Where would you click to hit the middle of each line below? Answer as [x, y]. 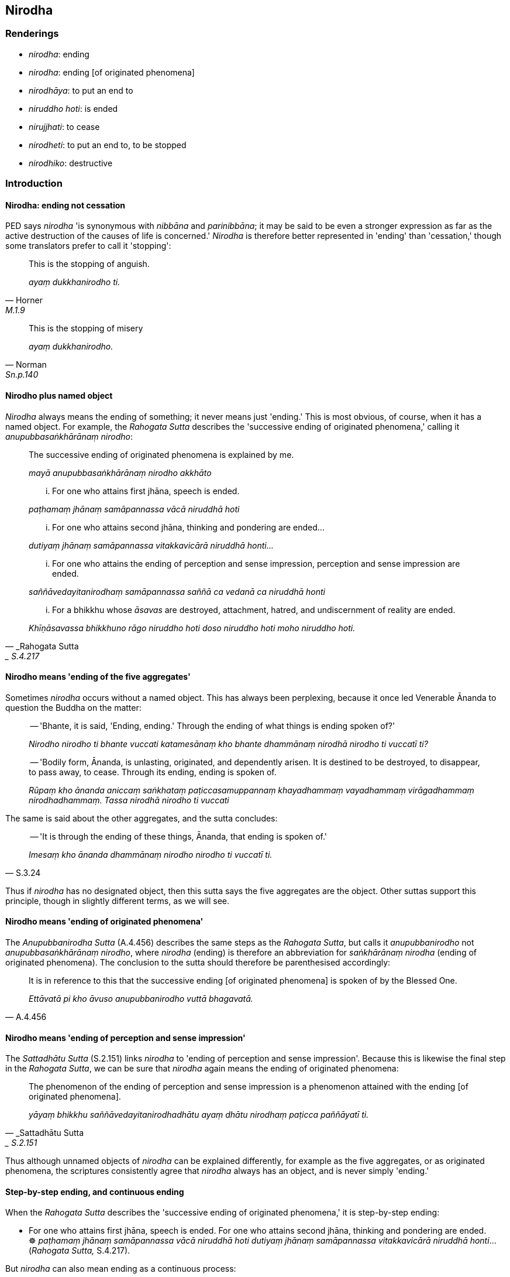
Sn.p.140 [22, 375]
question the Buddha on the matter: [73, 707]
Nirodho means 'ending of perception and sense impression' [125, 1038]
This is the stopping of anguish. [89, 264]
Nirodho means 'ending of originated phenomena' [104, 922]
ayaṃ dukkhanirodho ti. [75, 282]
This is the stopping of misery [86, 328]
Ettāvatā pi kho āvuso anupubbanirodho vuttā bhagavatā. [141, 999]
